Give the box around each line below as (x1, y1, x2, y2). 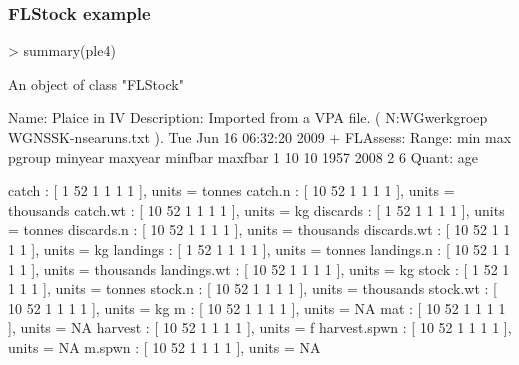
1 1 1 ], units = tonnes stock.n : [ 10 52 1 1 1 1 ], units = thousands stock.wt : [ (8, 278, 497, 299)
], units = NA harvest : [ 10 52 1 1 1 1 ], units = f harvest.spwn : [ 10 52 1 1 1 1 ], (8, 317, 512, 338)
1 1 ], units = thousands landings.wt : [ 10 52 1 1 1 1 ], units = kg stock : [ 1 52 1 (8, 258, 510, 279)
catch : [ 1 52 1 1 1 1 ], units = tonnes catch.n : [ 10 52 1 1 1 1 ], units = (8, 180, 455, 201)
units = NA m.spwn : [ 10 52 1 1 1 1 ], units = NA (8, 336, 321, 357)
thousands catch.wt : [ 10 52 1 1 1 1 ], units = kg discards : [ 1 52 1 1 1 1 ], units (8, 199, 505, 220)
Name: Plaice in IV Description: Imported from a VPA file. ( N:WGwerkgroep (8, 107, 488, 128)
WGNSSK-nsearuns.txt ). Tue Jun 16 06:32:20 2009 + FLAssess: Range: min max (8, 127, 512, 147)
